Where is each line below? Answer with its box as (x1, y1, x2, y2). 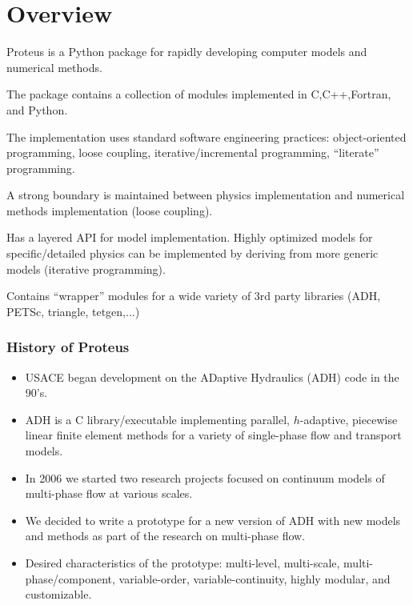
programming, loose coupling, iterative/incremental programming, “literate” (6, 144, 379, 161)
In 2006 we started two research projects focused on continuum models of (25, 469, 385, 486)
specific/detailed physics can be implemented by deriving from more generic (6, 245, 379, 262)
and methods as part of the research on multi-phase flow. (25, 527, 306, 544)
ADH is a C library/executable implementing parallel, (25, 411, 290, 427)
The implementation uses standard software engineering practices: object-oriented (6, 128, 407, 145)
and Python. (6, 101, 68, 118)
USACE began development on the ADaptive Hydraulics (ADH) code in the (25, 368, 399, 385)
